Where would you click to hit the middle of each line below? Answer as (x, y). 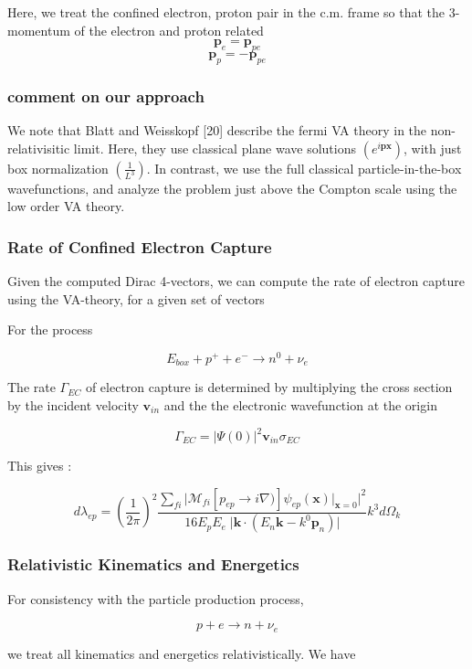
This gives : (40, 465)
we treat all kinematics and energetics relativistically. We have (182, 653)
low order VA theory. (66, 206)
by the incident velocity (73, 404)
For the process (50, 329)
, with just (433, 148)
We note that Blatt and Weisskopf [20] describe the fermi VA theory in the (217, 130)
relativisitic (39, 148)
